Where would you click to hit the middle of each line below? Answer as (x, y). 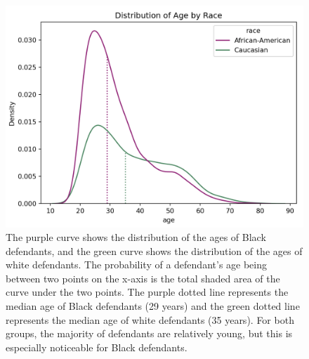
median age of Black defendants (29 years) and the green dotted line (153, 306)
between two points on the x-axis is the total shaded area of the (143, 278)
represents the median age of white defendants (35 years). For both (150, 319)
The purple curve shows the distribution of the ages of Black (136, 237)
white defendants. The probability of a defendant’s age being (137, 265)
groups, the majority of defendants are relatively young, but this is (149, 333)
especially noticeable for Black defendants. (97, 347)
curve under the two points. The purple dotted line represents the (147, 292)
